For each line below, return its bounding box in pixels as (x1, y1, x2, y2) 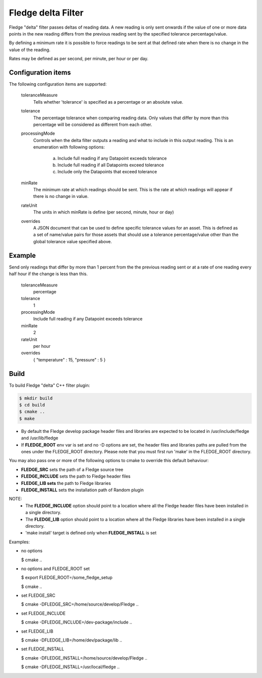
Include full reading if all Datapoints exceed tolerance (57, 162, 164, 168)
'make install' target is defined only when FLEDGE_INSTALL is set (25, 530, 157, 536)
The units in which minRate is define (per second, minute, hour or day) (33, 209, 174, 215)
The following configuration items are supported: (9, 81, 107, 87)
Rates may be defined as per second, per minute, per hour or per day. (9, 56, 149, 62)
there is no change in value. (33, 194, 89, 199)
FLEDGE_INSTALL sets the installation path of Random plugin (21, 487, 144, 493)
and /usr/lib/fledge (21, 435, 58, 441)
